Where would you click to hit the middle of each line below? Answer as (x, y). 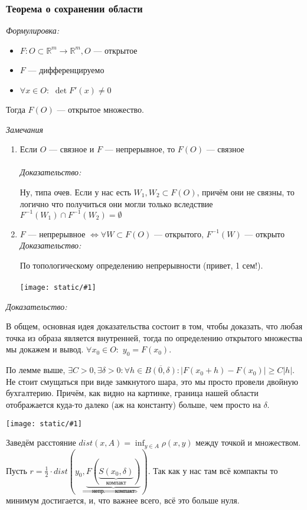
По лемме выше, (36, 370)
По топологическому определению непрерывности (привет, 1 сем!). (141, 265)
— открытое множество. (100, 109)
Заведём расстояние (41, 442)
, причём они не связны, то (246, 192)
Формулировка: (33, 30)
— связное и (72, 149)
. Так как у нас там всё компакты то (213, 470)
